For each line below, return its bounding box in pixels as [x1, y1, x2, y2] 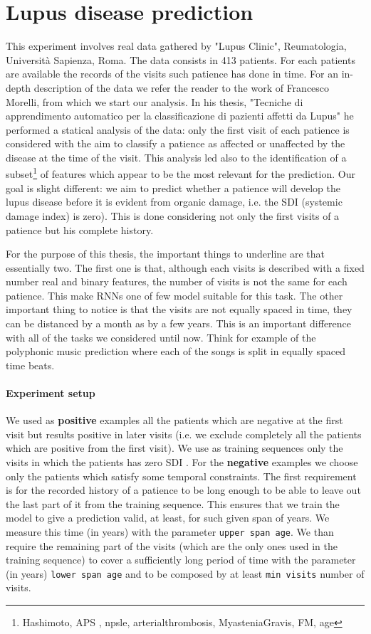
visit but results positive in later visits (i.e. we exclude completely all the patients [6, 426, 362, 441]
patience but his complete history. [6, 222, 154, 237]
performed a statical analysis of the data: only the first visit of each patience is [6, 122, 350, 137]
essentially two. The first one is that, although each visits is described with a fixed [6, 260, 365, 275]
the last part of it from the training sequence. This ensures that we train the [6, 496, 340, 511]
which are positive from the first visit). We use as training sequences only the [6, 440, 343, 455]
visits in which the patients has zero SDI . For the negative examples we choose [6, 455, 358, 470]
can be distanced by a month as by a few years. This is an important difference [6, 316, 352, 331]
